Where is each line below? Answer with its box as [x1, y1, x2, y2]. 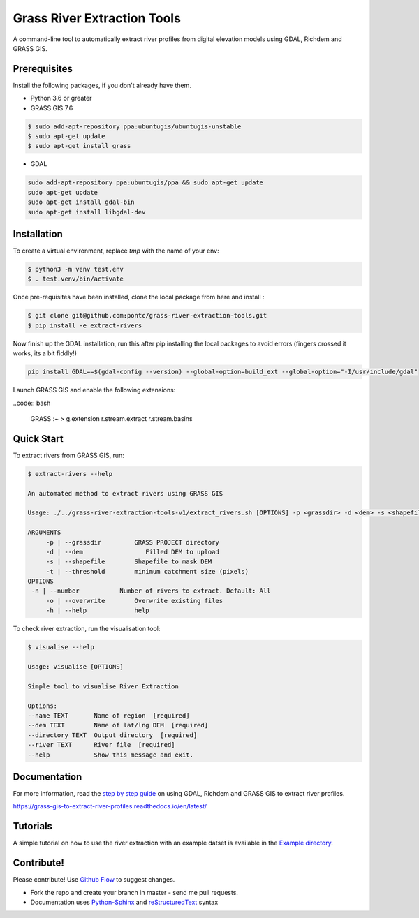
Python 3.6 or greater [30, 94, 92, 103]
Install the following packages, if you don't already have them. [13, 81, 192, 89]
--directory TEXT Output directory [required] [27, 731, 198, 739]
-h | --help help [45, 607, 149, 614]
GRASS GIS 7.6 [30, 103, 73, 112]
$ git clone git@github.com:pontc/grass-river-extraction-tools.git [27, 311, 267, 320]
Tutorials [13, 820, 52, 832]
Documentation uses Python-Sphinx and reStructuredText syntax [30, 898, 219, 906]
